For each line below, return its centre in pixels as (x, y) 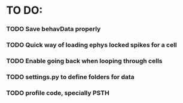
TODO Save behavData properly (54, 29)
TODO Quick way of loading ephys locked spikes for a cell (92, 45)
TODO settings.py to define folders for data (70, 77)
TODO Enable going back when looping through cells (84, 61)
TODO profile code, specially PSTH (58, 93)
